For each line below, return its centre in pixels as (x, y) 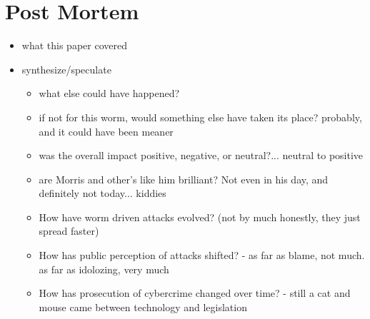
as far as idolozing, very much (104, 269)
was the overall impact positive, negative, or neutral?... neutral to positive (201, 155)
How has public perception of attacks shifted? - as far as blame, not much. (202, 255)
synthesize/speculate (66, 69)
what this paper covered (74, 45)
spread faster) (69, 231)
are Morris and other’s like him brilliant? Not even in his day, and (184, 179)
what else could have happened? (109, 93)
